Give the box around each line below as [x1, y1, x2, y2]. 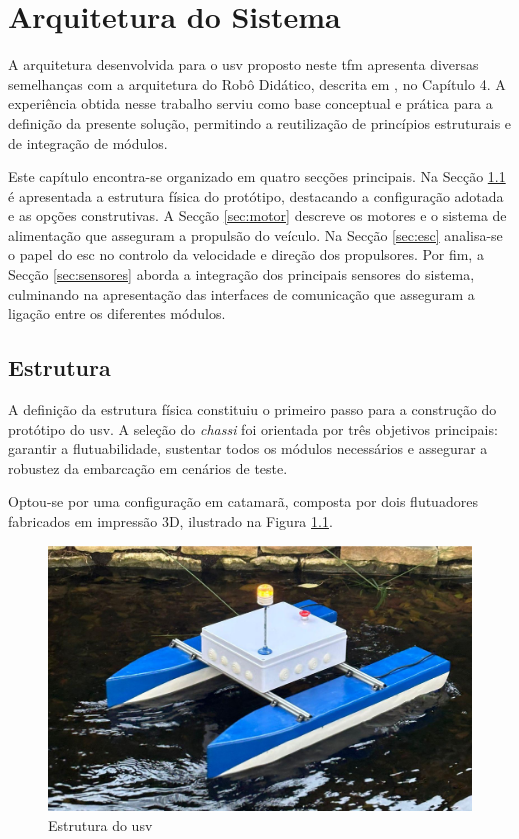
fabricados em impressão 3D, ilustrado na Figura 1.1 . [8, 511, 333, 532]
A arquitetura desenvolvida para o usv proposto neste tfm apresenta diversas [8, 54, 479, 75]
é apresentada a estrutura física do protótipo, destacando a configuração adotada [8, 185, 504, 206]
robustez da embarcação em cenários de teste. [8, 457, 288, 478]
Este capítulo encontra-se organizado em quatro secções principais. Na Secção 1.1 [8, 166, 506, 187]
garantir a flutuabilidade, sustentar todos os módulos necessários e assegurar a [8, 438, 488, 459]
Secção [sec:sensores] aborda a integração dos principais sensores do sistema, [8, 264, 475, 285]
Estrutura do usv [48, 814, 153, 835]
